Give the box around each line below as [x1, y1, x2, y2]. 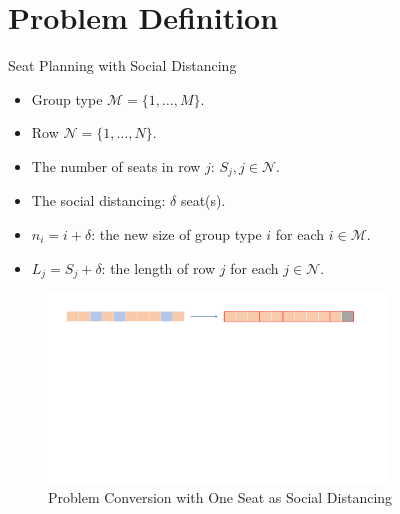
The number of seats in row [31, 155, 201, 176]
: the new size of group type [91, 223, 262, 244]
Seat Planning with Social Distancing [8, 55, 237, 76]
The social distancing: [31, 190, 166, 211]
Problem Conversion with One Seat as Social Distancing [48, 487, 393, 508]
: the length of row [101, 257, 216, 278]
